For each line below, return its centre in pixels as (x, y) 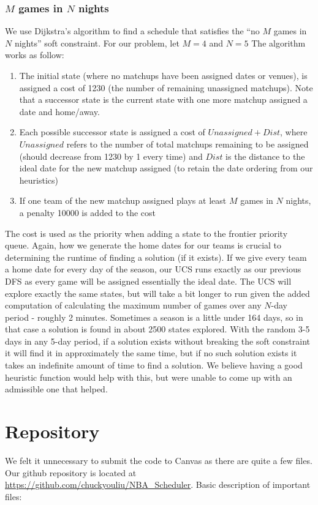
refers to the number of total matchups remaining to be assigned (187, 144)
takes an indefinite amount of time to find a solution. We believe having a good (154, 365)
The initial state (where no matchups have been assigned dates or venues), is (163, 75)
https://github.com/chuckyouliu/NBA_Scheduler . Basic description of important (158, 484)
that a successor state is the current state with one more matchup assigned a (163, 99)
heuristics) (39, 180)
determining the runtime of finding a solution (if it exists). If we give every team (156, 257)
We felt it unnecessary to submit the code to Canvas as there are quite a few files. (159, 460)
